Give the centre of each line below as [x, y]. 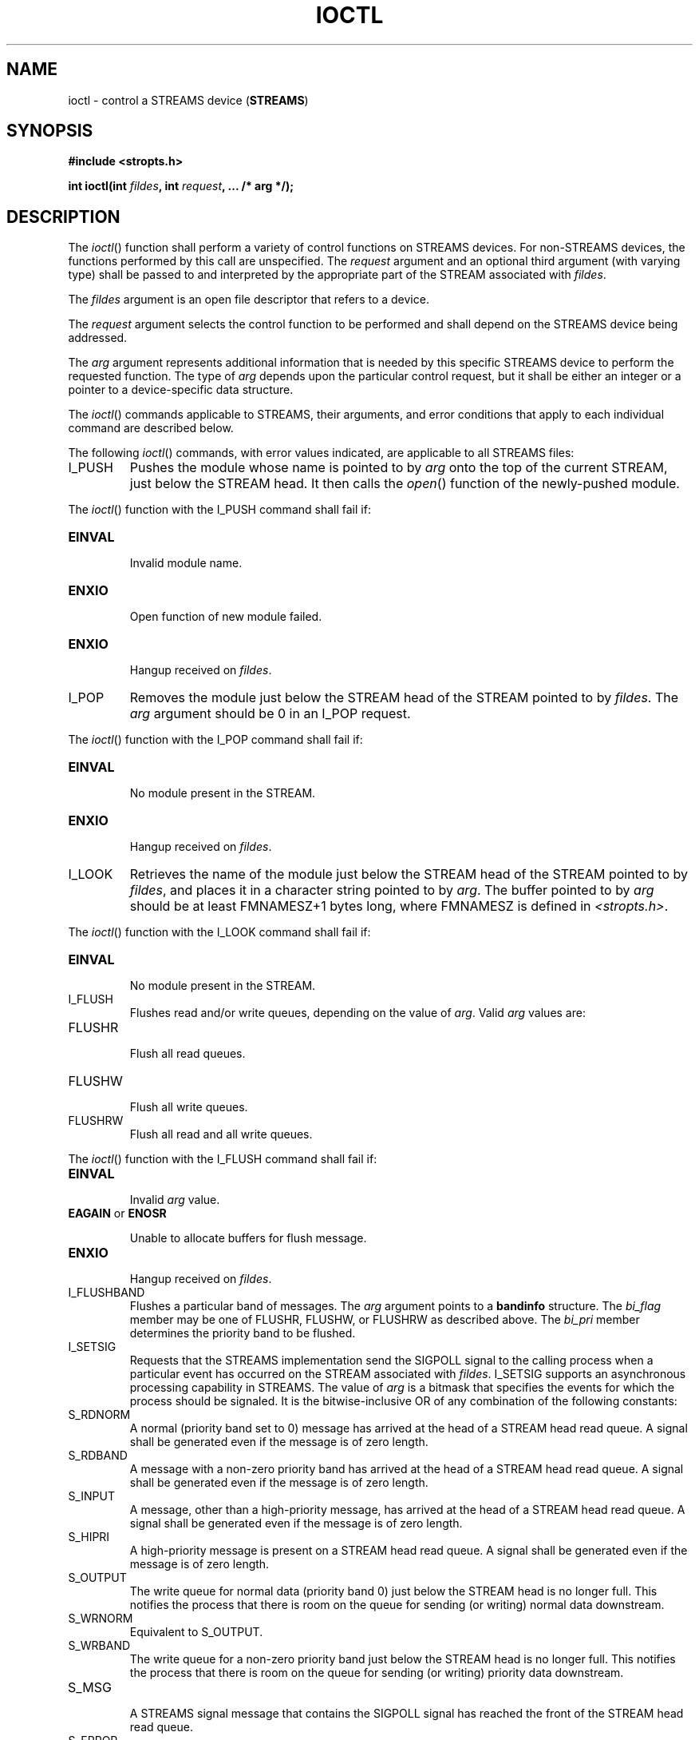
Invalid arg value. [175, 1200]
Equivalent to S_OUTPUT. [196, 1632]
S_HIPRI [89, 1537]
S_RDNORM [99, 1415]
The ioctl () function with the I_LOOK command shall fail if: [219, 932]
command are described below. [151, 428]
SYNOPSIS [50, 131]
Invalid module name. [186, 563]
